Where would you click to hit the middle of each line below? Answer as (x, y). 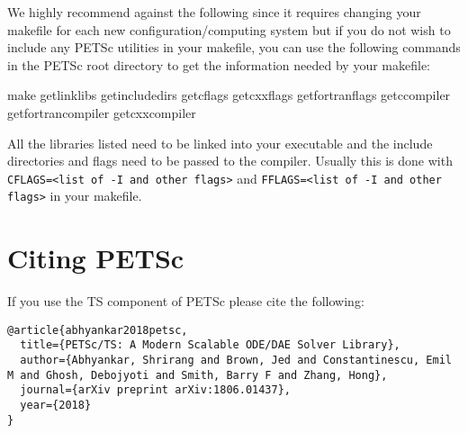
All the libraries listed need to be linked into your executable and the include (220, 143)
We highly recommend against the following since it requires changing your (214, 12)
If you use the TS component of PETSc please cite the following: (186, 301)
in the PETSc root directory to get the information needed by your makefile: (219, 64)
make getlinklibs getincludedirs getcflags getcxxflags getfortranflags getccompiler (229, 95)
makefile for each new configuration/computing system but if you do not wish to (229, 29)
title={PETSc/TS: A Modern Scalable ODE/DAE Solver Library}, (210, 345)
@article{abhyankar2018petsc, (98, 330)
